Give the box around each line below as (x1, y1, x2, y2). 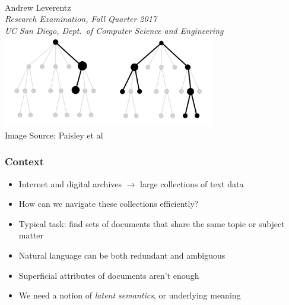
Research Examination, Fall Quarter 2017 (5, 12, 157, 25)
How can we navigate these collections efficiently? (18, 197, 199, 210)
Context (5, 154, 45, 169)
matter (18, 229, 44, 241)
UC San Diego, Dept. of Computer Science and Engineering (5, 24, 224, 36)
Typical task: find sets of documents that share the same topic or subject (18, 217, 285, 229)
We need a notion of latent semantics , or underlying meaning (18, 289, 241, 301)
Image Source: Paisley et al (5, 128, 103, 141)
